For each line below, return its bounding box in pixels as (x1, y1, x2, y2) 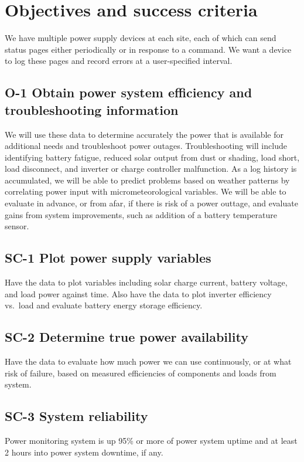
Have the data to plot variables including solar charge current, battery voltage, (5, 276, 288, 288)
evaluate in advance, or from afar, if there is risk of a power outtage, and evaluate (5, 197, 298, 209)
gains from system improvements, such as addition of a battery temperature (5, 208, 277, 220)
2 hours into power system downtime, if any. (5, 446, 163, 458)
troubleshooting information (5, 100, 179, 118)
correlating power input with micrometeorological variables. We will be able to (5, 185, 286, 198)
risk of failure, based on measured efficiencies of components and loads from (5, 366, 276, 379)
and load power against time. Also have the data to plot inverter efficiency (5, 287, 272, 300)
